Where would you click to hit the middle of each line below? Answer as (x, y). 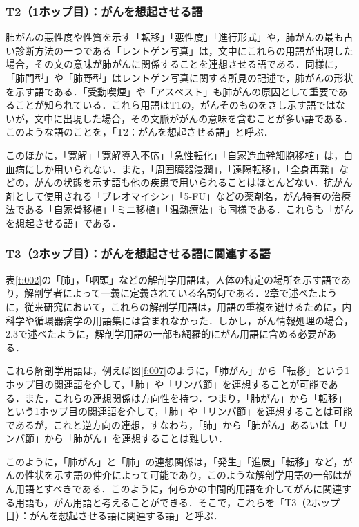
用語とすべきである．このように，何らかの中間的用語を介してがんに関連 (178, 489)
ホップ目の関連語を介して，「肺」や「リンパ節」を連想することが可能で (167, 383)
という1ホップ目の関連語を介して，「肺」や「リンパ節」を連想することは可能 (179, 411)
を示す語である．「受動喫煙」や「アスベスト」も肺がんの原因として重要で (172, 91)
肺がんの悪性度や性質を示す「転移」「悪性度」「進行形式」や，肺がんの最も (175, 37)
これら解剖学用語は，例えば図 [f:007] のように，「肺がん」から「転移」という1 (178, 370)
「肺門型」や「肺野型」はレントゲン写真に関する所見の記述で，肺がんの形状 (179, 77)
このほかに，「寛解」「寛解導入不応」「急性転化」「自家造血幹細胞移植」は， (175, 155)
